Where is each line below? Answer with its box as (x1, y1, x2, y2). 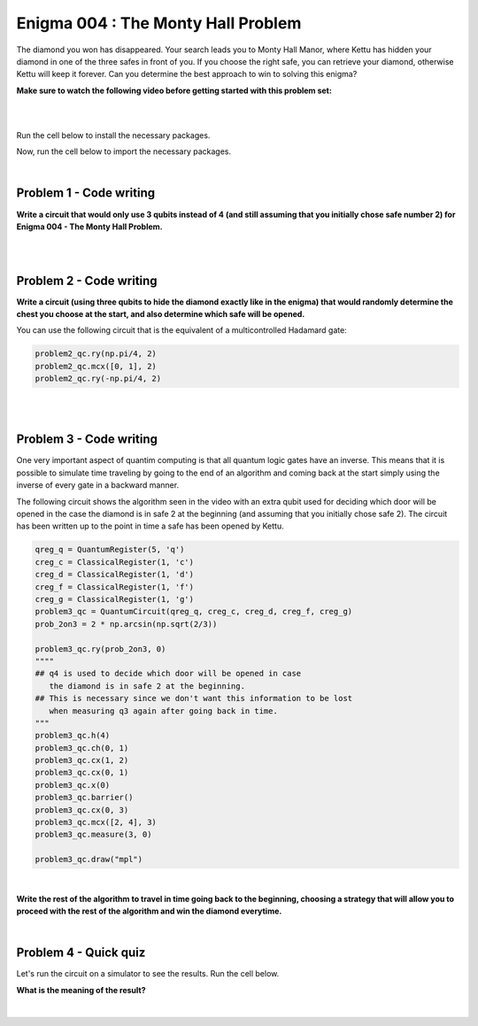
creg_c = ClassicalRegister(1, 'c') (35, 557, 195, 567)
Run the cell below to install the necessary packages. (16, 129, 211, 141)
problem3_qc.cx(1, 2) (35, 755, 129, 766)
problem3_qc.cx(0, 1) (35, 768, 129, 778)
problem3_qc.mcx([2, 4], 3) (35, 817, 157, 828)
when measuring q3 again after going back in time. (49, 706, 278, 716)
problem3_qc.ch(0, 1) (35, 743, 129, 752)
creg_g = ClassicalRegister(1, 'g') (35, 594, 195, 604)
